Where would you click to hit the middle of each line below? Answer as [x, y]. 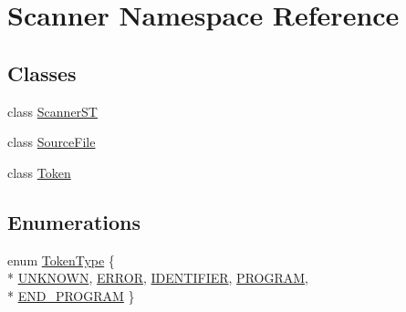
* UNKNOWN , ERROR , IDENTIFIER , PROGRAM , [158, 278]
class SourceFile [52, 142]
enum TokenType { [61, 260]
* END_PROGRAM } [71, 295]
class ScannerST [52, 111]
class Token [39, 172]
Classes [42, 73]
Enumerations [74, 221]
